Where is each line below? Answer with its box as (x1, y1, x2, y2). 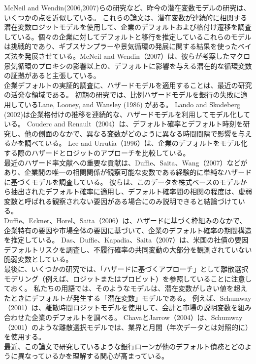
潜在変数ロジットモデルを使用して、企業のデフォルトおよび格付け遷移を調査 (4, 22, 252, 32)
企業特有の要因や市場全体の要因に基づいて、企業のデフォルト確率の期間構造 (4, 225, 252, 235)
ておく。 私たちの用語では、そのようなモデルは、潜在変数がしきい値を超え (4, 283, 248, 293)
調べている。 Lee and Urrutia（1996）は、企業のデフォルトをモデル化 (24, 138, 248, 148)
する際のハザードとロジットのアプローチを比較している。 (4, 147, 190, 158)
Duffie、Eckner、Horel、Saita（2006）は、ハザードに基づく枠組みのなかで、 (4, 215, 247, 226)
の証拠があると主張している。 (4, 70, 100, 81)
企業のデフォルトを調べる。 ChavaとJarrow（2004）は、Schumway (31, 312, 243, 322)
